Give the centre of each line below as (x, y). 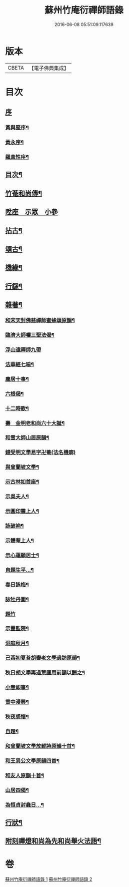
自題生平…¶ (19, 570)
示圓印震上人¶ (22, 511)
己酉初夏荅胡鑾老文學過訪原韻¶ (42, 658)
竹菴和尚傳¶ (24, 193)
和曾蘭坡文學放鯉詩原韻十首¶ (40, 746)
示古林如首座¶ (22, 482)
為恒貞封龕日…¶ (24, 805)
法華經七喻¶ (19, 364)
